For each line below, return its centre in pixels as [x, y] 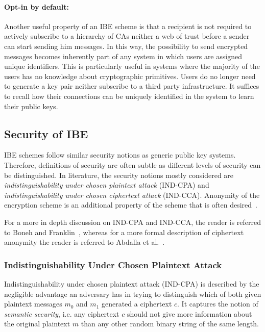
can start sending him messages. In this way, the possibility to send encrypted [126, 46]
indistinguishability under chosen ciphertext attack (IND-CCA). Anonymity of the [132, 195]
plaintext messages [33, 304]
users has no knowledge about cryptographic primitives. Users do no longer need [130, 76]
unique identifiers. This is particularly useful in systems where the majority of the [132, 66]
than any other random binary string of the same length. [170, 324]
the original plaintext [37, 324]
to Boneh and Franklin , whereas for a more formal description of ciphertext [124, 232]
